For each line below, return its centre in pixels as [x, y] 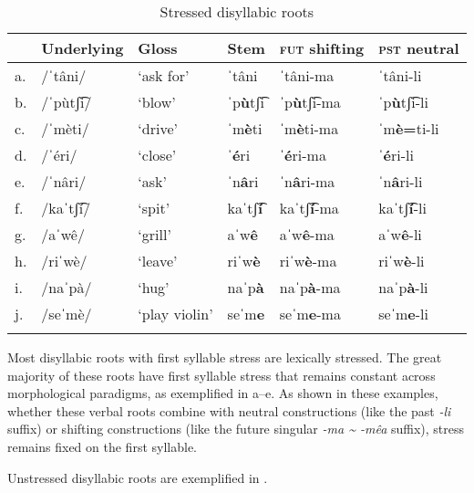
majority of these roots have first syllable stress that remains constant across [222, 375]
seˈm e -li [404, 314]
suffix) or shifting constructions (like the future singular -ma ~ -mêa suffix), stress [236, 429]
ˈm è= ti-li [409, 128]
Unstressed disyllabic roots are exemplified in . [138, 477]
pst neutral [419, 48]
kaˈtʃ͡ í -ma [309, 208]
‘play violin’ [175, 314]
